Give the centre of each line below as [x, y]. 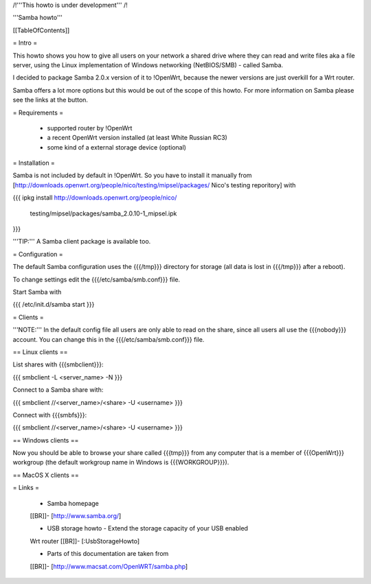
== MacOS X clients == [46, 475]
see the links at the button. [50, 100]
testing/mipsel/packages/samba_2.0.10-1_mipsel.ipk [103, 213]
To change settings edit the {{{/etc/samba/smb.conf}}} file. [97, 279]
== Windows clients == [46, 440]
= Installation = [34, 163]
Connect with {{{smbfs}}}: [50, 414]
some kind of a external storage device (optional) [117, 147]
